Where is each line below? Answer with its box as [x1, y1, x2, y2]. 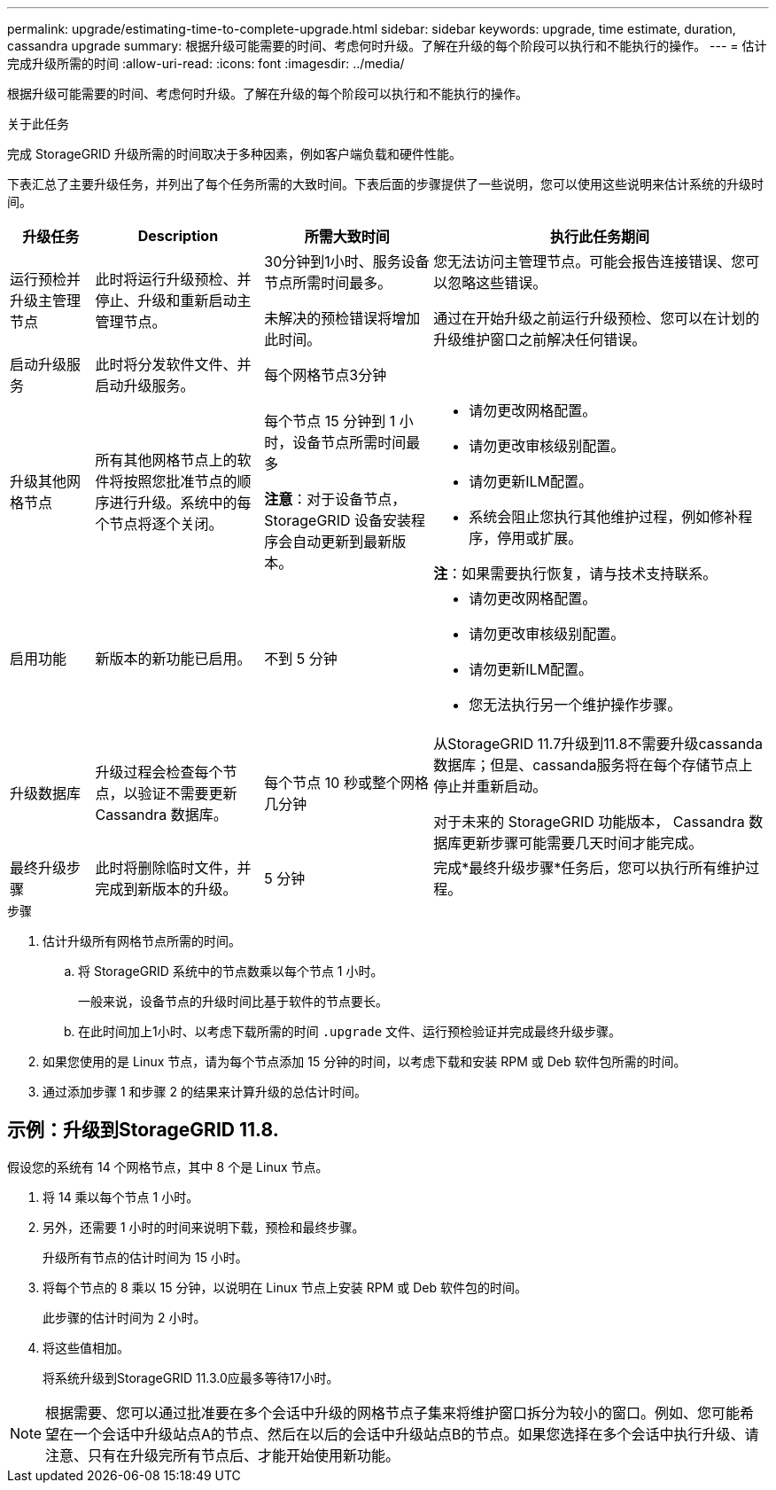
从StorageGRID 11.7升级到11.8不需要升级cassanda [433, 735, 763, 753]
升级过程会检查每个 [95, 763, 223, 781]
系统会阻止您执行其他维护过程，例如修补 [469, 508, 739, 526]
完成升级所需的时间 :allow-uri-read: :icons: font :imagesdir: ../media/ [7, 56, 405, 71]
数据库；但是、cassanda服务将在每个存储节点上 [433, 756, 753, 774]
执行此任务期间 [550, 228, 650, 246]
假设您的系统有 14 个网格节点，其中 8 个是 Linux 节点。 [7, 1158, 329, 1174]
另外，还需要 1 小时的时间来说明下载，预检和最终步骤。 [43, 1219, 365, 1235]
